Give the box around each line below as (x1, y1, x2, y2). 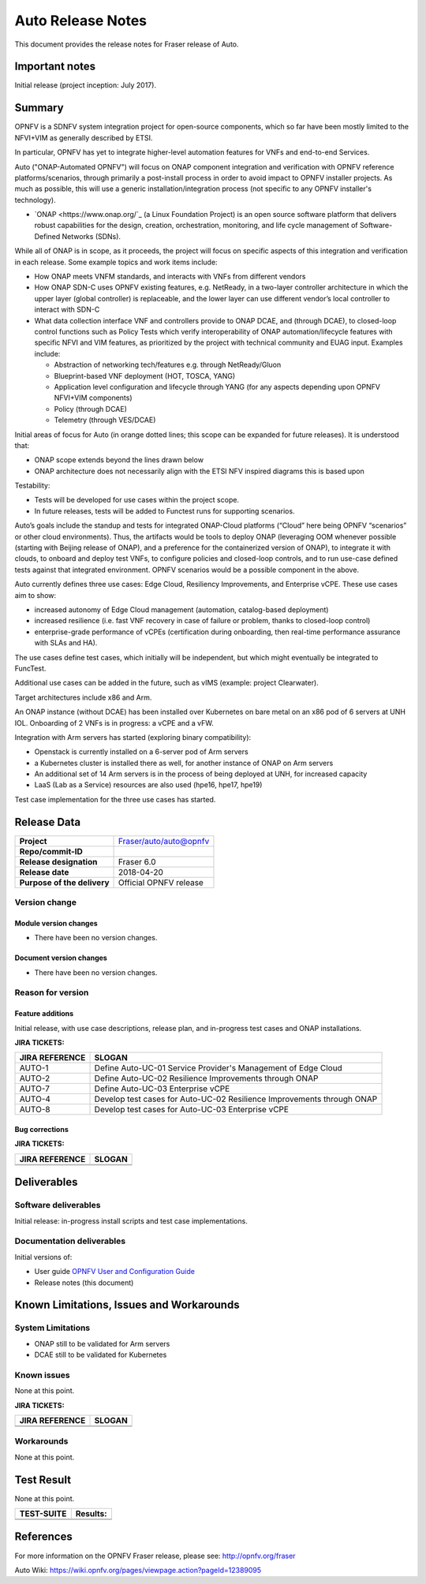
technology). (14, 195, 56, 204)
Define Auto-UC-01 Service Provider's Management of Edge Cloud (94, 1063, 342, 1074)
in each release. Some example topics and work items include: (14, 257, 218, 267)
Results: (75, 1508, 107, 1519)
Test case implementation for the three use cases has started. (14, 794, 216, 804)
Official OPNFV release (118, 876, 204, 887)
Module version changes (14, 918, 98, 928)
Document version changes (14, 953, 108, 962)
